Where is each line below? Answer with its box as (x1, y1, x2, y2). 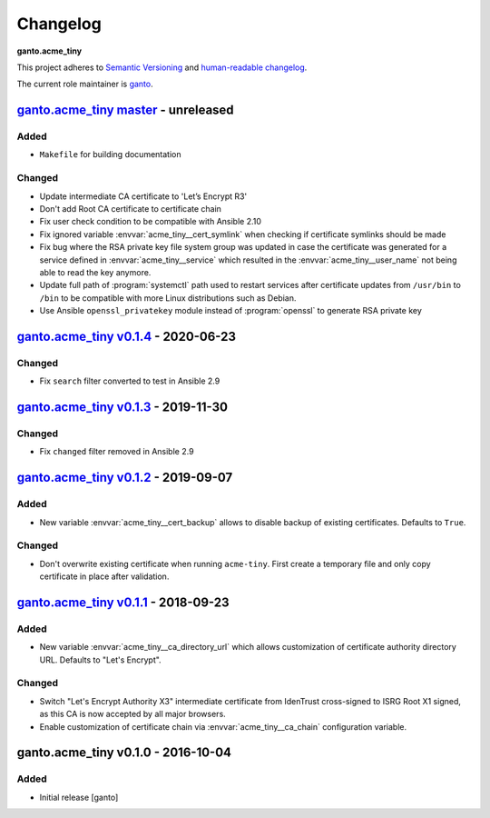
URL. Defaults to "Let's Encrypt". (39, 654, 162, 665)
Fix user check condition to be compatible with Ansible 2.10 (39, 216, 262, 227)
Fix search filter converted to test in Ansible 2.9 (39, 375, 220, 386)
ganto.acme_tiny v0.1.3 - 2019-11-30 (16, 400, 229, 415)
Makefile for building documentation (39, 149, 181, 160)
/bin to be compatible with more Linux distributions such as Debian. (39, 292, 297, 304)
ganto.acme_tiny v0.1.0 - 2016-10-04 (16, 745, 231, 761)
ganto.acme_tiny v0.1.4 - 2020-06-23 (16, 328, 236, 344)
